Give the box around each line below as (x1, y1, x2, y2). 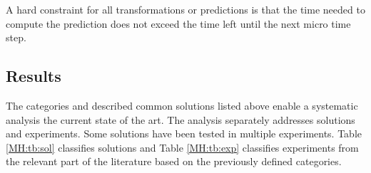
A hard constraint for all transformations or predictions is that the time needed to (6, 2, 365, 16)
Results (6, 65, 61, 87)
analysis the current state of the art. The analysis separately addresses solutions (6, 112, 355, 127)
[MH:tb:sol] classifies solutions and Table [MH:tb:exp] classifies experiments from (6, 140, 359, 154)
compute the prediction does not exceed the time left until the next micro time (6, 16, 351, 31)
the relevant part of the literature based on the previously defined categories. (6, 154, 342, 169)
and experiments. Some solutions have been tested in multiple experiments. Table (6, 126, 362, 141)
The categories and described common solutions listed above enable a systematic (6, 98, 358, 112)
